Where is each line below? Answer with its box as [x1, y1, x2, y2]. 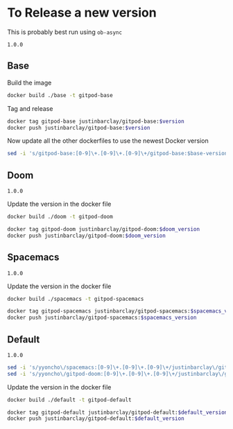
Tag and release [7, 104, 53, 112]
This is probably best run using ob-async [7, 28, 123, 36]
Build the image [7, 78, 52, 87]
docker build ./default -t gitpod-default [7, 396, 132, 403]
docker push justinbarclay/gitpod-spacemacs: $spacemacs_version [7, 314, 197, 322]
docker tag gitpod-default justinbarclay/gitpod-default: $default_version [7, 409, 228, 416]
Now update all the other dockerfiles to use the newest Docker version [7, 137, 209, 145]
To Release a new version [7, 5, 157, 21]
